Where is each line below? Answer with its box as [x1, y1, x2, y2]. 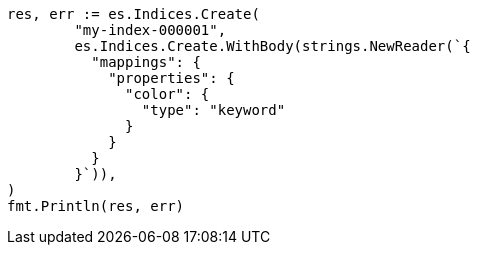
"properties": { [108, 70, 235, 86]
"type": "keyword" [141, 102, 286, 118]
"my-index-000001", [74, 22, 227, 38]
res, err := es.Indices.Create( [7, 6, 260, 22]
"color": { [125, 86, 210, 102]
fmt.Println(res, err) [7, 198, 185, 214]
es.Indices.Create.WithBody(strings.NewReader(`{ [74, 38, 471, 54]
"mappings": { [91, 54, 201, 70]
